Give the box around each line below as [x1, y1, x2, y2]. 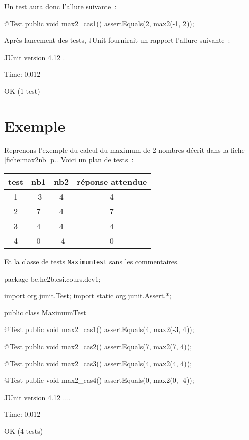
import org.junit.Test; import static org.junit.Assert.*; [4, 290, 171, 301]
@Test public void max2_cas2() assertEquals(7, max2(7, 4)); [4, 341, 192, 351]
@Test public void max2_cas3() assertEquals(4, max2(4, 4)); [4, 358, 192, 368]
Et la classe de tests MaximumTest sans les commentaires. [4, 256, 179, 266]
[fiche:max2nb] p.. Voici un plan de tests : [4, 154, 134, 165]
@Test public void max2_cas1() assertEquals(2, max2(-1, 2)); [4, 18, 194, 28]
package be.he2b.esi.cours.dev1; [4, 273, 101, 284]
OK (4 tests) [4, 425, 43, 436]
